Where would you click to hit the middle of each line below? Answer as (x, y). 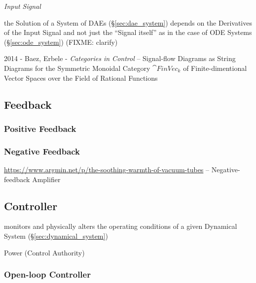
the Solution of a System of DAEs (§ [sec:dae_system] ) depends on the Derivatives (128, 22)
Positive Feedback (40, 128)
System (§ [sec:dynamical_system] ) (56, 236)
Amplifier (46, 179)
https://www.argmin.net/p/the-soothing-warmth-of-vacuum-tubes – (107, 169)
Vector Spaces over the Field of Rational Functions (81, 78)
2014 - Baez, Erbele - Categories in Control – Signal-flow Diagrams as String (120, 58)
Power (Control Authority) (44, 252)
